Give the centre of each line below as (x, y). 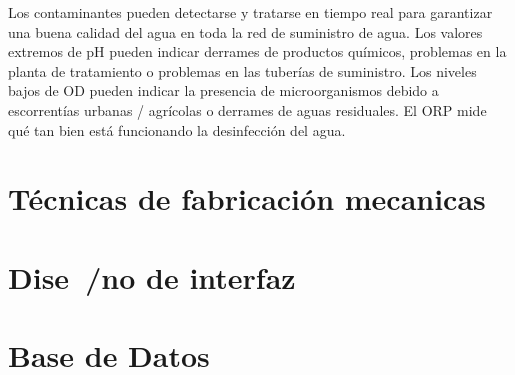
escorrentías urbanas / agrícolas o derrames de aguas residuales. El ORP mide (247, 109)
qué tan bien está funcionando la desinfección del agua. (177, 129)
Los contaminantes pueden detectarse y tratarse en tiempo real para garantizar (250, 12)
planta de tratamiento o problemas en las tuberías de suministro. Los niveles (242, 70)
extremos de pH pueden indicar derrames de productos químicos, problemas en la (257, 51)
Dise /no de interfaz (152, 276)
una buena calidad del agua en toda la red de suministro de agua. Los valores (245, 31)
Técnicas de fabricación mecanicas (247, 198)
